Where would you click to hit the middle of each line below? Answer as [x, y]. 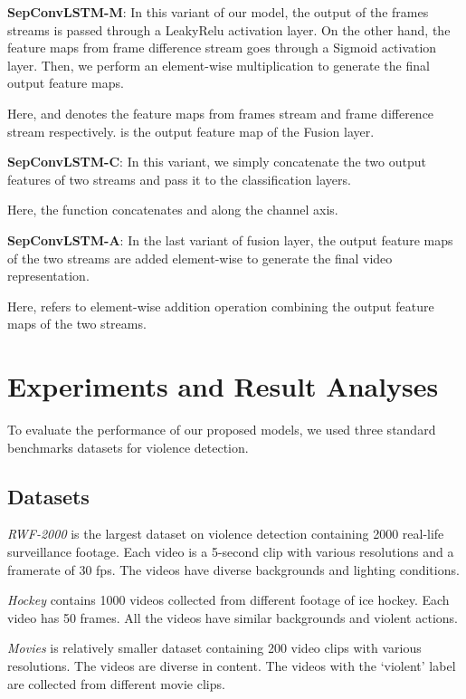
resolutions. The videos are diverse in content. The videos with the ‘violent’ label [232, 665]
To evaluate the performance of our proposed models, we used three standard [222, 430]
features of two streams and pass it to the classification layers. [179, 179]
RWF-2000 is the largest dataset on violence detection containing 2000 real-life [226, 534]
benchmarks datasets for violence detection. [128, 447]
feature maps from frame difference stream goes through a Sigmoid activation [222, 48]
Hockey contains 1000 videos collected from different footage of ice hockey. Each [228, 600]
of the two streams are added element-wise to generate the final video [200, 258]
